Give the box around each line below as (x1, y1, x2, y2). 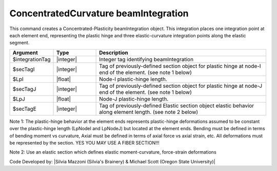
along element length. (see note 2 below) (99, 108, 199, 115)
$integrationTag (12, 56, 51, 63)
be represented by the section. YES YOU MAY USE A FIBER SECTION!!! (9, 139, 160, 145)
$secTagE (12, 105, 37, 112)
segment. (9, 40, 30, 46)
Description (99, 49, 128, 56)
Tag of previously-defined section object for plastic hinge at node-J (99, 82, 263, 89)
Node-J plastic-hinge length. (99, 95, 169, 102)
